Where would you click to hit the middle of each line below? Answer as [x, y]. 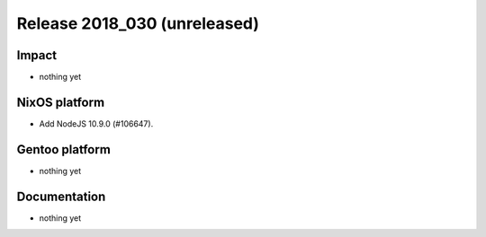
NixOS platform [61, 102]
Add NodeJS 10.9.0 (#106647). [96, 123]
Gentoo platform [64, 149]
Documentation [61, 196]
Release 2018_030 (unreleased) [138, 23]
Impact [37, 55]
